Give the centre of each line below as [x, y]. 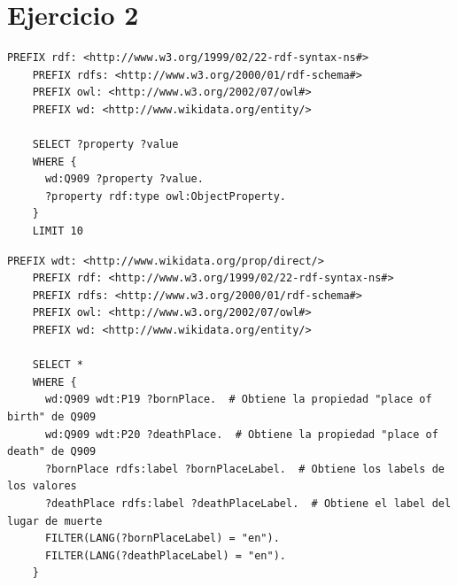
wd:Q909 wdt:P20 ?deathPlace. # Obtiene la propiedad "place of [241, 434]
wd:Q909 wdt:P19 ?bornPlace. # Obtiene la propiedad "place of [238, 400]
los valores [42, 486]
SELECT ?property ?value [105, 145]
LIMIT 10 [58, 231]
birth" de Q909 [52, 417]
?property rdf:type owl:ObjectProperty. [165, 196]
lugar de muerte [55, 521]
